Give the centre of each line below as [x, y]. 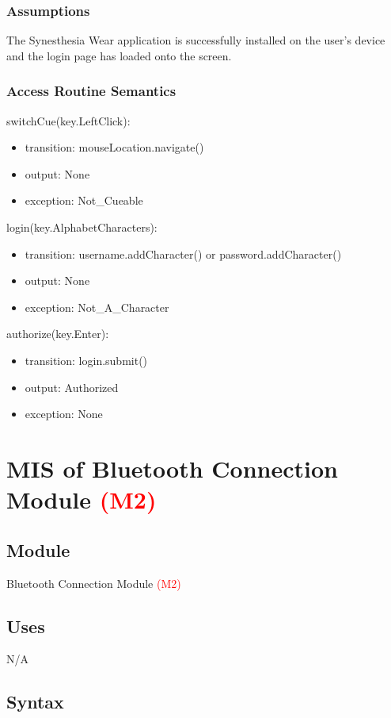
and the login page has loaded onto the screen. [119, 55]
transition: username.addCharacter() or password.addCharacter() [183, 253]
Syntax [35, 702]
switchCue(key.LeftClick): [68, 120]
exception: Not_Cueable [84, 200]
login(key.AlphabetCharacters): [82, 227]
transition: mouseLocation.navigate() [114, 147]
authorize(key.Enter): [58, 334]
